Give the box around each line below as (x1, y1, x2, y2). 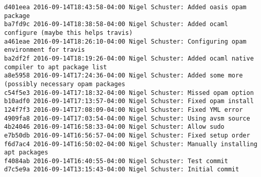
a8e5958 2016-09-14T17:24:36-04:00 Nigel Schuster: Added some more (4, 72, 243, 80)
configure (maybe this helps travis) (4, 29, 133, 36)
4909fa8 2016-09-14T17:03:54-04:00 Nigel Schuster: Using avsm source (4, 114, 250, 122)
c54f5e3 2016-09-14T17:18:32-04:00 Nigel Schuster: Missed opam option (4, 89, 254, 96)
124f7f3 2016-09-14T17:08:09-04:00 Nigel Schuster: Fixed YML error (4, 106, 243, 113)
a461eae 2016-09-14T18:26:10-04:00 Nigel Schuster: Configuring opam (4, 37, 247, 45)
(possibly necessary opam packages (4, 80, 126, 88)
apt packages (4, 149, 48, 156)
